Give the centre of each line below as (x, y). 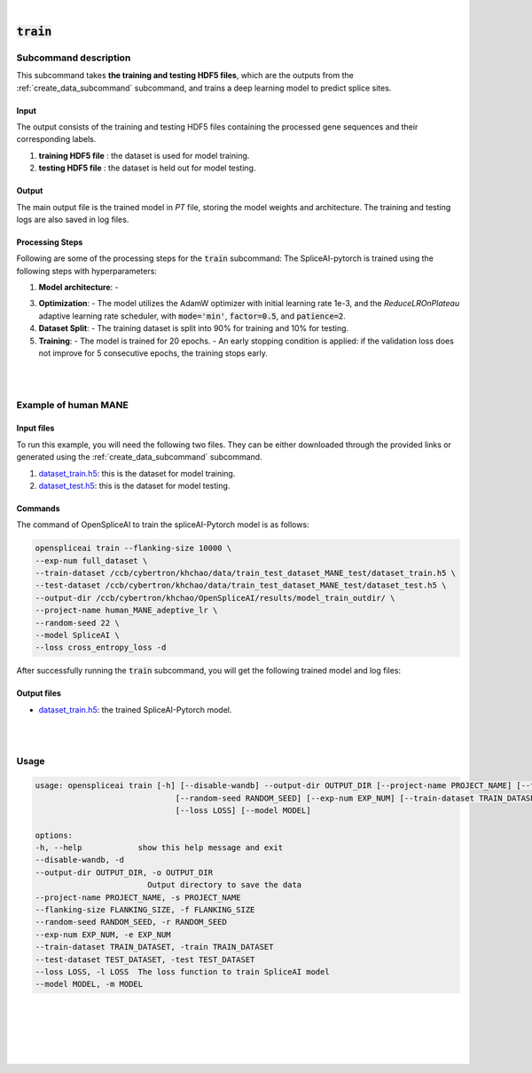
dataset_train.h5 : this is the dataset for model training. (137, 473)
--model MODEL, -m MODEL (89, 984)
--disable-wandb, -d (79, 860)
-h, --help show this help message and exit (159, 848)
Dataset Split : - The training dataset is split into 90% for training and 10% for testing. (194, 328)
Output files (39, 693)
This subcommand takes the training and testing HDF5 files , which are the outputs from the (185, 75)
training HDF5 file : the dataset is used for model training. (144, 155)
